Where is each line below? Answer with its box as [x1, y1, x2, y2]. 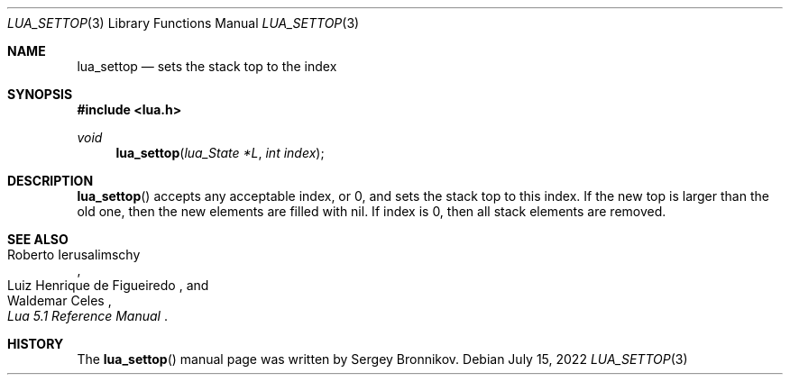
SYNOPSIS [7, 86, 73, 102]
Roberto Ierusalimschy [7, 247, 141, 262]
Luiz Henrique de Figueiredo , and [7, 277, 209, 293]
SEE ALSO [7, 232, 69, 247]
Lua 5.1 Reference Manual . [7, 308, 168, 323]
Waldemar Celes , [7, 293, 112, 308]
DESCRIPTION [7, 173, 94, 188]
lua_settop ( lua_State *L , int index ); [115, 145, 325, 160]
